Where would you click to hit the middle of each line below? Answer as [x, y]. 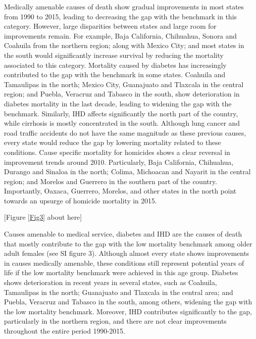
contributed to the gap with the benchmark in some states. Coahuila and [115, 74]
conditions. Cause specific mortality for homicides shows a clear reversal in [117, 152]
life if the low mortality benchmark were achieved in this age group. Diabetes [121, 272]
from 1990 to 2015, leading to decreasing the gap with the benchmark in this [121, 16]
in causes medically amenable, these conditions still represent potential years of [124, 263]
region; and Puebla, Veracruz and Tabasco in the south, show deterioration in [122, 94]
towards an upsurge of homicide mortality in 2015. [80, 200]
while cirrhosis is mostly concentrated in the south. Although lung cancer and [122, 123]
